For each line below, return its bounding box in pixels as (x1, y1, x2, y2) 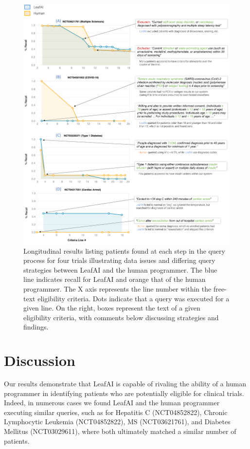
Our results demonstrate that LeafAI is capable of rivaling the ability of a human (4, 379, 247, 388)
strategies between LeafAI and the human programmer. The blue (23, 264, 217, 275)
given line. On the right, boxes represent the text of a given (23, 303, 200, 313)
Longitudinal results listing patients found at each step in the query (23, 245, 225, 256)
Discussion (4, 350, 75, 370)
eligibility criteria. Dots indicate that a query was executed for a (37, 293, 230, 303)
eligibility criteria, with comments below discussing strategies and (23, 312, 219, 322)
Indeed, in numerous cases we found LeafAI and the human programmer (4, 397, 220, 408)
